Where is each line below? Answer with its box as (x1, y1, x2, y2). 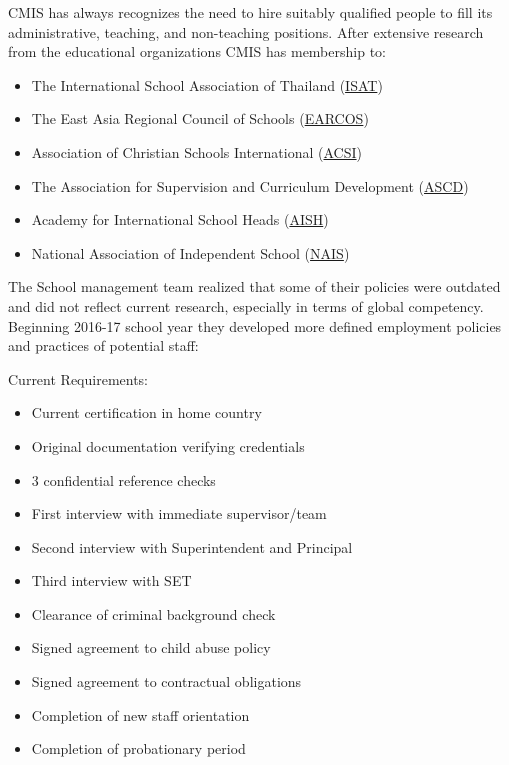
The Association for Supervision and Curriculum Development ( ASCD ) (31, 175, 469, 196)
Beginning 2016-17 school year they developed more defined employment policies (8, 315, 502, 336)
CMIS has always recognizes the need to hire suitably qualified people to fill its (8, 2, 493, 22)
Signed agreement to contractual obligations (31, 671, 302, 692)
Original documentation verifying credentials (31, 435, 305, 456)
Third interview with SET (31, 570, 192, 591)
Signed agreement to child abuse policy (31, 637, 271, 658)
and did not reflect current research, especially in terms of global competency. (8, 295, 484, 316)
